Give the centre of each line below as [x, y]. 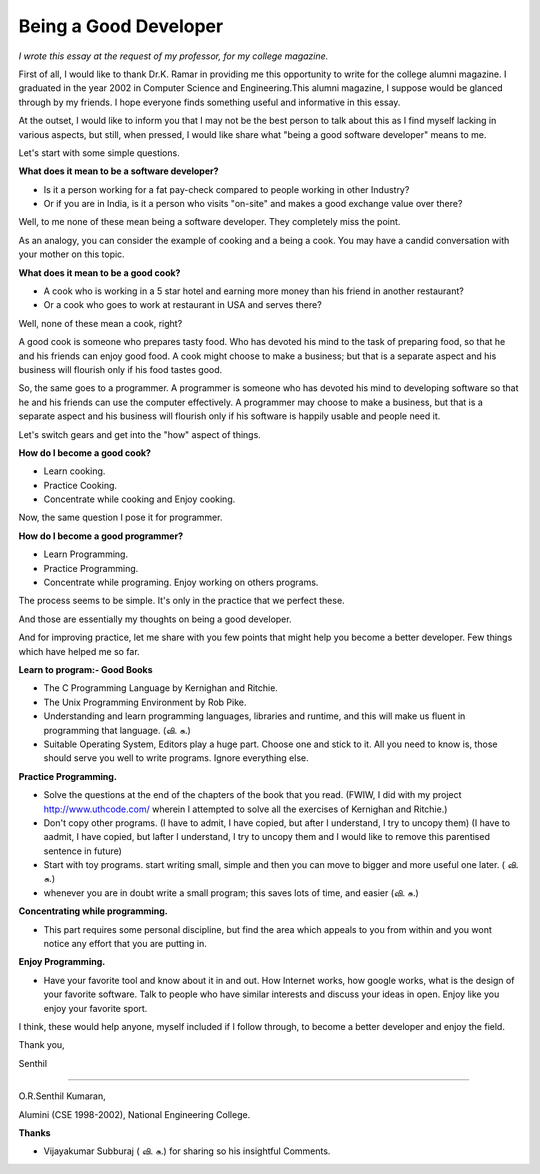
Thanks [34, 1132]
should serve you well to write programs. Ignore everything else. [176, 758]
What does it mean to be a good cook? [99, 272]
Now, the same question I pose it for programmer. [120, 517]
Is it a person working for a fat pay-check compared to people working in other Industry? [226, 189]
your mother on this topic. [71, 254]
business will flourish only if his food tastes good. [120, 369]
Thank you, [41, 1045]
